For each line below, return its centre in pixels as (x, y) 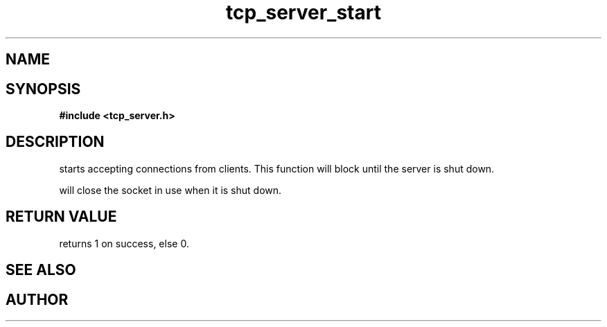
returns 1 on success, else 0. (124, 243)
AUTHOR (37, 299)
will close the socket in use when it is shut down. (170, 190)
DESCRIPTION (55, 142)
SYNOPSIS (43, 89)
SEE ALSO (41, 270)
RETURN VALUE (61, 217)
